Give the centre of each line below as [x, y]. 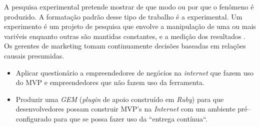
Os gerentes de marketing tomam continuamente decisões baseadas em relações [125, 46]
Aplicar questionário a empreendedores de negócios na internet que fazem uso [134, 72]
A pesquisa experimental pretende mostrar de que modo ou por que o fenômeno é [129, 6]
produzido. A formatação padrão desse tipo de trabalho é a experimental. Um [123, 16]
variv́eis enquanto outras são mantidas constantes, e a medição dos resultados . [125, 36]
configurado [33, 118]
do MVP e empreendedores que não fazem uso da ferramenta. [110, 82]
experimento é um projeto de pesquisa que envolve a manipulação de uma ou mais [130, 26]
